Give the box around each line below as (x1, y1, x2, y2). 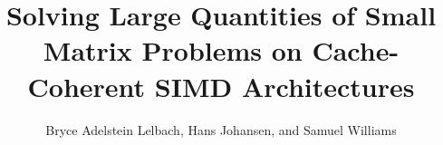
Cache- (312, 32, 400, 69)
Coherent (27, 67, 146, 104)
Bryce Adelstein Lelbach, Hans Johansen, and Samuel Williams (45, 120, 397, 139)
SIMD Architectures (154, 67, 415, 104)
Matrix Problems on (43, 32, 303, 69)
